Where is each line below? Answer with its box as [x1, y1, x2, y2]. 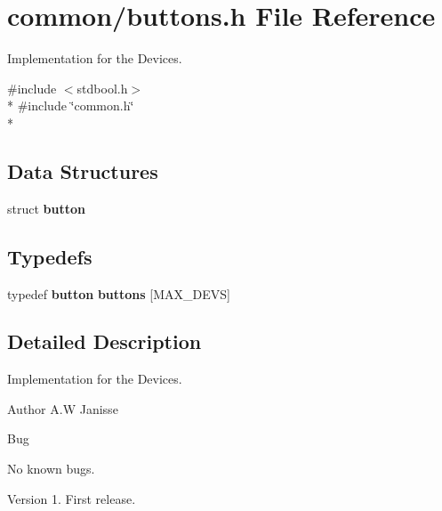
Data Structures [7, 157, 158, 184]
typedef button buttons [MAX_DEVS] [7, 284, 230, 303]
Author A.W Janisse [7, 399, 118, 418]
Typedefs [7, 242, 92, 270]
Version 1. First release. [7, 489, 136, 507]
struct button [7, 199, 85, 217]
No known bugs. [7, 459, 95, 478]
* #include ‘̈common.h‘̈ [7, 96, 134, 115]
